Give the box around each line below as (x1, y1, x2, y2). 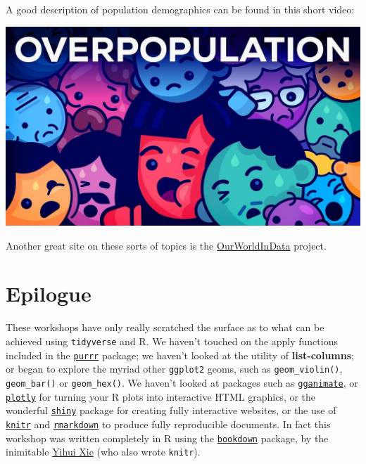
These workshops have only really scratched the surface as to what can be (6, 320, 324, 335)
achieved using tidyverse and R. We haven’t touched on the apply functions (6, 334, 338, 348)
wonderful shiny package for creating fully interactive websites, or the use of (6, 403, 336, 418)
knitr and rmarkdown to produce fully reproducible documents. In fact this (6, 416, 331, 431)
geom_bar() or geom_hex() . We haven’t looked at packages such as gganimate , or (6, 375, 358, 389)
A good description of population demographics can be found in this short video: (6, 2, 355, 16)
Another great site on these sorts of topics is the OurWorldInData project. (6, 238, 327, 252)
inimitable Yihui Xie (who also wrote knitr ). (6, 444, 201, 459)
